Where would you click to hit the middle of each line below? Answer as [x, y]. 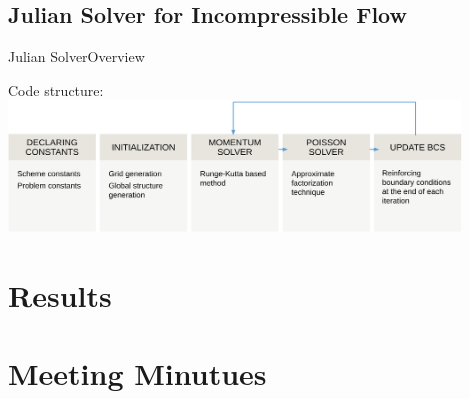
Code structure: [56, 89]
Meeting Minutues [137, 373]
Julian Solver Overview [76, 56]
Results [60, 294]
